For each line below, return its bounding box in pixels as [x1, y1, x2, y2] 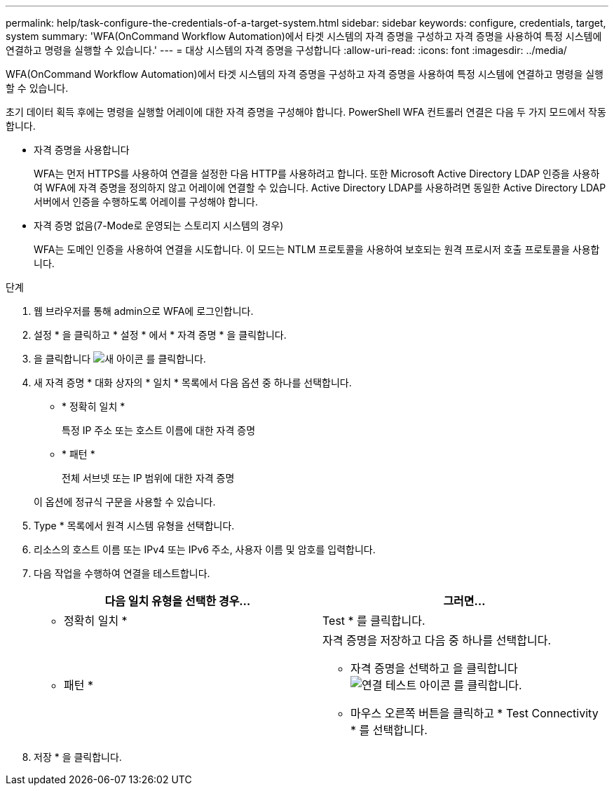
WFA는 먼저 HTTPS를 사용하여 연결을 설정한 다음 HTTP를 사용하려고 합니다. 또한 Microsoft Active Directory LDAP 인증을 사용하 [34, 168, 600, 180]
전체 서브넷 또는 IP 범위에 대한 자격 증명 [62, 472, 235, 484]
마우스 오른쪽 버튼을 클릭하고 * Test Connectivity [350, 706, 599, 720]
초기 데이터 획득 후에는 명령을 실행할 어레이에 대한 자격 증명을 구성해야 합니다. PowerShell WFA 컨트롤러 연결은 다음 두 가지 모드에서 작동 [6, 106, 606, 118]
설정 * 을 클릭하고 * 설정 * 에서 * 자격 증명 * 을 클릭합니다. [34, 329, 287, 341]
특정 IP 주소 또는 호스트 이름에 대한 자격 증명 [62, 424, 256, 436]
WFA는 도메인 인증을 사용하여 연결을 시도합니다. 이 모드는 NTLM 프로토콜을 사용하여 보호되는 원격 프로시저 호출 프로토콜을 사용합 [34, 243, 600, 255]
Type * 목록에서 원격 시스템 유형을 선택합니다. [34, 520, 235, 532]
